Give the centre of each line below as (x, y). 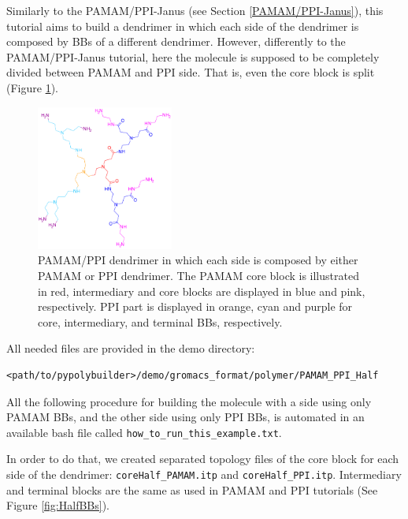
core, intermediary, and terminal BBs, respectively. (160, 321)
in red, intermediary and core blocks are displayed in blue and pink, (202, 291)
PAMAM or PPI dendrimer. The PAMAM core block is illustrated (198, 275)
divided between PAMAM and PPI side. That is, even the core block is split (191, 72)
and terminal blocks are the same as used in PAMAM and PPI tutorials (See (192, 489)
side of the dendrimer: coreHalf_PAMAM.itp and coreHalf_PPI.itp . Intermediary (204, 474)
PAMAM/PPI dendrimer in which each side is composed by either (198, 260)
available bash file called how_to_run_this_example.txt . (144, 432)
